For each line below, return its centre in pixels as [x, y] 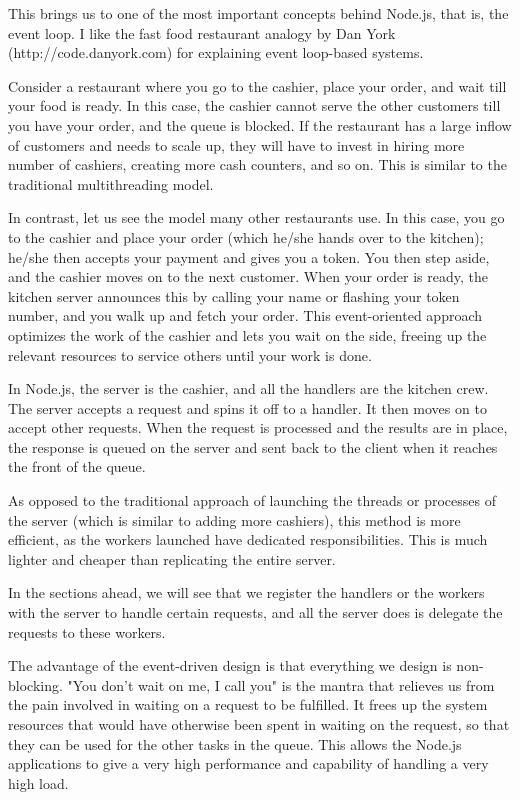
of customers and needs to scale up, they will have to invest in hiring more [236, 144]
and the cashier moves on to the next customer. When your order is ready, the [248, 276]
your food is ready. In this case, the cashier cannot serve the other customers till [254, 105]
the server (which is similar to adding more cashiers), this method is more [234, 519]
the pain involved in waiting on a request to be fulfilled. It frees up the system [248, 704]
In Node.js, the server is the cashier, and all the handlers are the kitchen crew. [248, 388]
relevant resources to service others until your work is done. [190, 354]
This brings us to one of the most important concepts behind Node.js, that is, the [258, 13]
